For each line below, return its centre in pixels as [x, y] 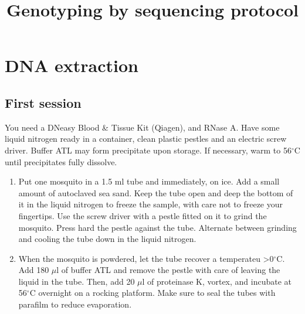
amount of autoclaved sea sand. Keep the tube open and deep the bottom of [156, 192]
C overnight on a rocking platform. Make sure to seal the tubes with [152, 293]
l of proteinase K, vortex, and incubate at [217, 281]
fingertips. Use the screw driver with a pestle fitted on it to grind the [143, 215]
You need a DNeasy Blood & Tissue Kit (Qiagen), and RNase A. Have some [142, 127]
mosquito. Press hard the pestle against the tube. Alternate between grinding [157, 227]
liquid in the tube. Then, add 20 [77, 281]
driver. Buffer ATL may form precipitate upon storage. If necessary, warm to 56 [148, 150]
